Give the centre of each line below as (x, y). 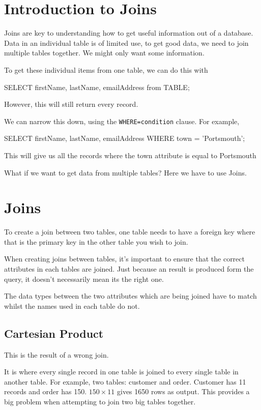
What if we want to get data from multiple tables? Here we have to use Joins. (125, 172)
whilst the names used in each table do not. (72, 305)
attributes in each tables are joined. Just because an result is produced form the (129, 269)
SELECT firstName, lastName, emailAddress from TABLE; (97, 87)
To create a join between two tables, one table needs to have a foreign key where (130, 232)
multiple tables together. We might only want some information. (104, 53)
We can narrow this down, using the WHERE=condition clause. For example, (122, 121)
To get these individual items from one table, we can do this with (106, 69)
